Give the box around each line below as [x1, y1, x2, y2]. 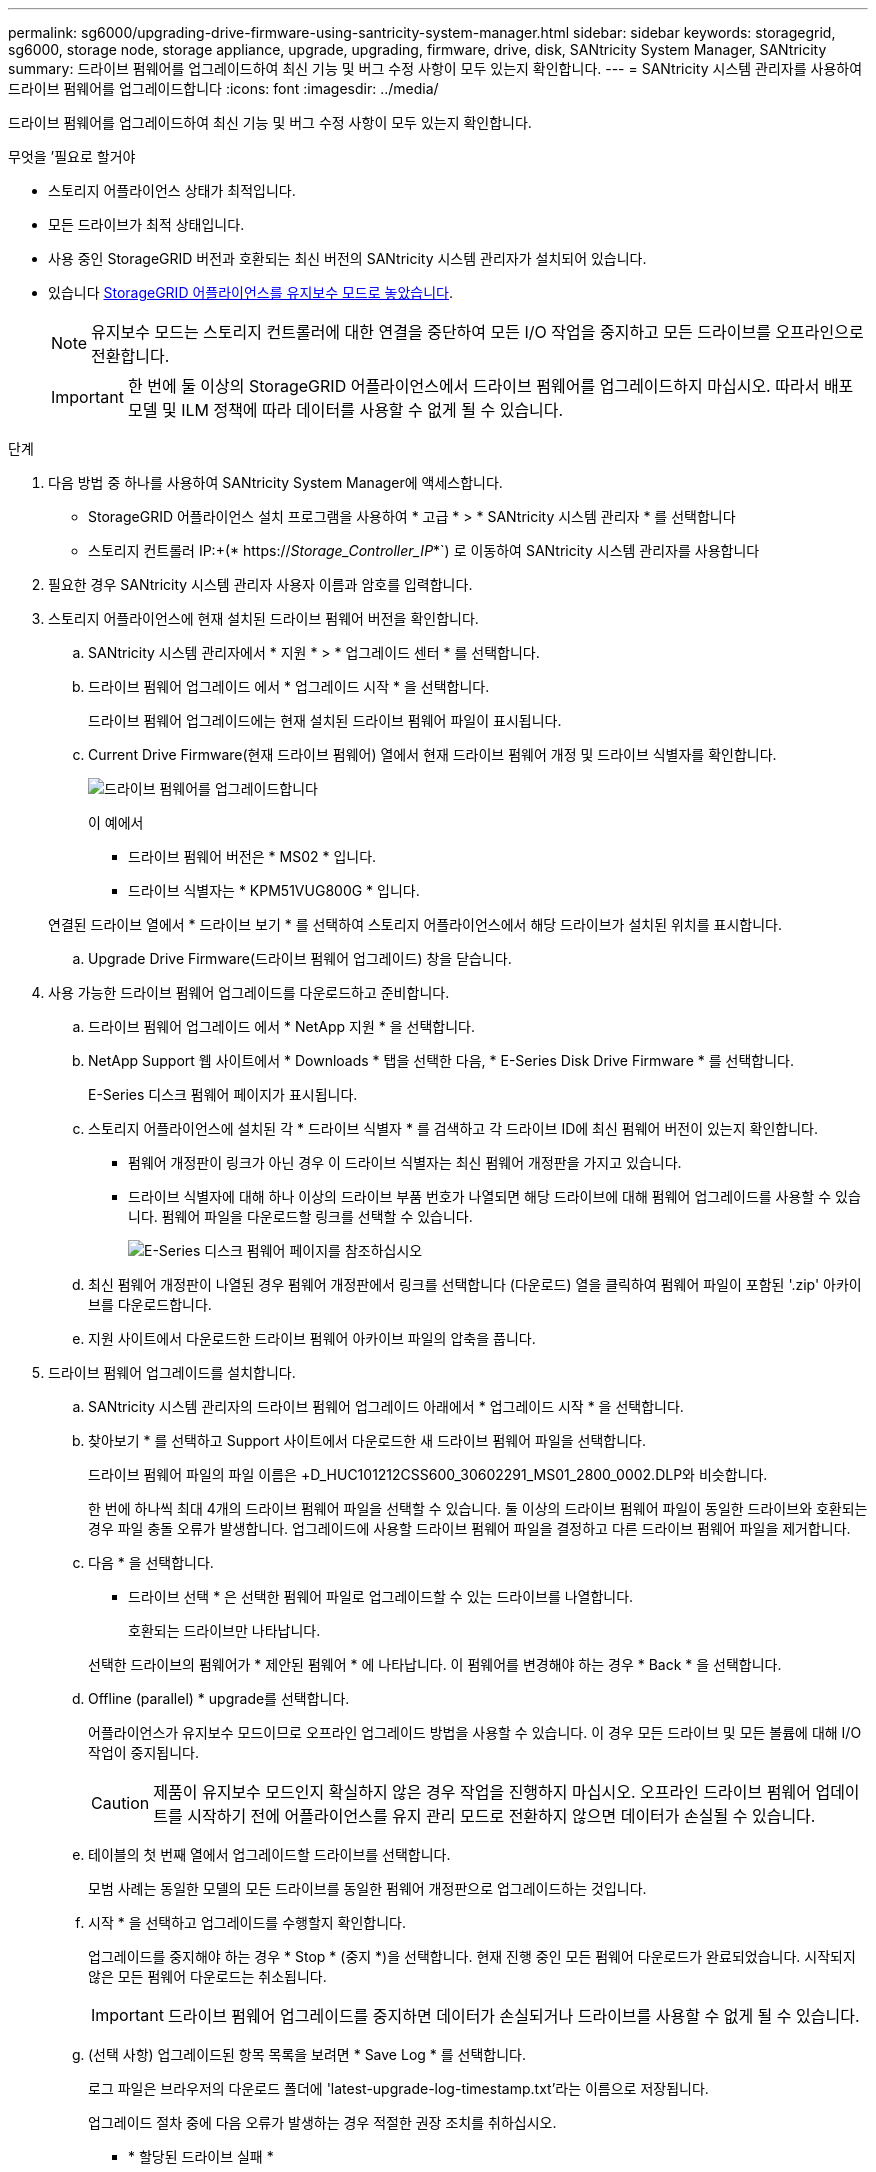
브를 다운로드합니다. [88, 1296, 212, 1313]
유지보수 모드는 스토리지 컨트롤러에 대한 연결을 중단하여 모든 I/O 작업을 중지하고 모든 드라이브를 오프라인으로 [91, 322, 864, 342]
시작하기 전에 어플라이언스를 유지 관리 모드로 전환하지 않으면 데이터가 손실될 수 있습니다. [187, 1806, 816, 1826]
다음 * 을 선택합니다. [88, 1554, 214, 1571]
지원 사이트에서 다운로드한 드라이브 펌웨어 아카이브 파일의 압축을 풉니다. [88, 1330, 536, 1347]
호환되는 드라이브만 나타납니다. [128, 1622, 321, 1639]
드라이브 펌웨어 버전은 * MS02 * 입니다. [128, 848, 377, 865]
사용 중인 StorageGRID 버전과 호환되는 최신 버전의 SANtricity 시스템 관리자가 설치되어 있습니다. [48, 250, 647, 267]
